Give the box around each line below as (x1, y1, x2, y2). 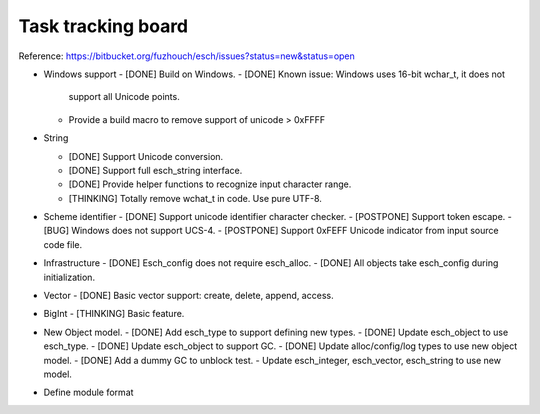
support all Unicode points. (68, 91, 180, 103)
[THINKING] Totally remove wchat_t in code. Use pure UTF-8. (68, 192, 322, 204)
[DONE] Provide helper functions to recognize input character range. (68, 178, 352, 190)
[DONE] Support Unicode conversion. (68, 150, 224, 162)
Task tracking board (18, 15, 189, 37)
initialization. (43, 271, 95, 283)
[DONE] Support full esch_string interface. (68, 164, 243, 176)
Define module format (43, 386, 134, 399)
